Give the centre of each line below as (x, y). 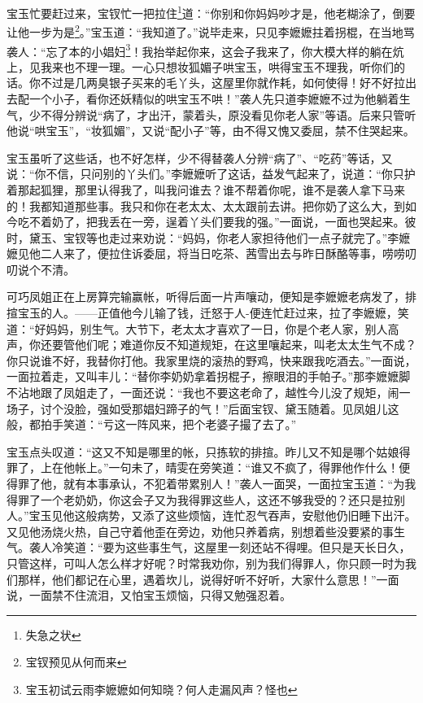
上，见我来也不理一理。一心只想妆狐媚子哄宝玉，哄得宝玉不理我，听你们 (200, 66)
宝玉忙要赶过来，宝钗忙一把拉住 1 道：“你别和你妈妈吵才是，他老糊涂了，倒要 (211, 12)
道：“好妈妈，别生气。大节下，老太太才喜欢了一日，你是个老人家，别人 (197, 328)
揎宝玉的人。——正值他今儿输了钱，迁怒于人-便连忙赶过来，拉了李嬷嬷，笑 (208, 313)
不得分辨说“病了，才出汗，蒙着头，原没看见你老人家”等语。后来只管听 (228, 114)
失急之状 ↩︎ (53, 634)
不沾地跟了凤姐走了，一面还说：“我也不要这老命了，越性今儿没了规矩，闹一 (209, 393)
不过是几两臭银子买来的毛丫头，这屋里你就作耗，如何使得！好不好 (217, 83)
